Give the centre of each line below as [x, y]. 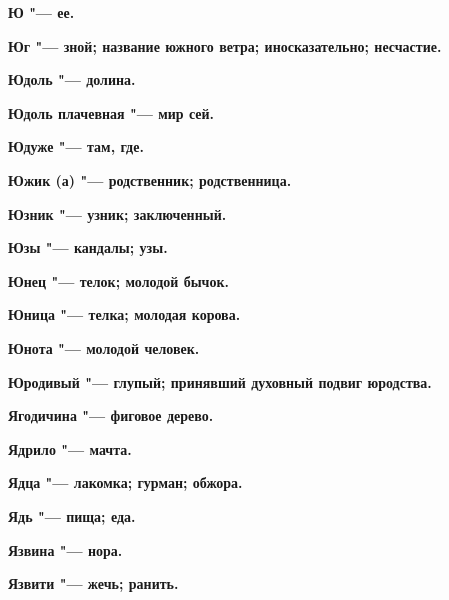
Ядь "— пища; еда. [72, 515]
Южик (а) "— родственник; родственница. [150, 179]
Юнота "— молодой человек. [104, 347]
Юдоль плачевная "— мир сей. [111, 112]
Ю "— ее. [41, 12]
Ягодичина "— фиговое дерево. [111, 415]
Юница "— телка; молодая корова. [124, 314]
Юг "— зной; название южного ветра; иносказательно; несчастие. [225, 45]
